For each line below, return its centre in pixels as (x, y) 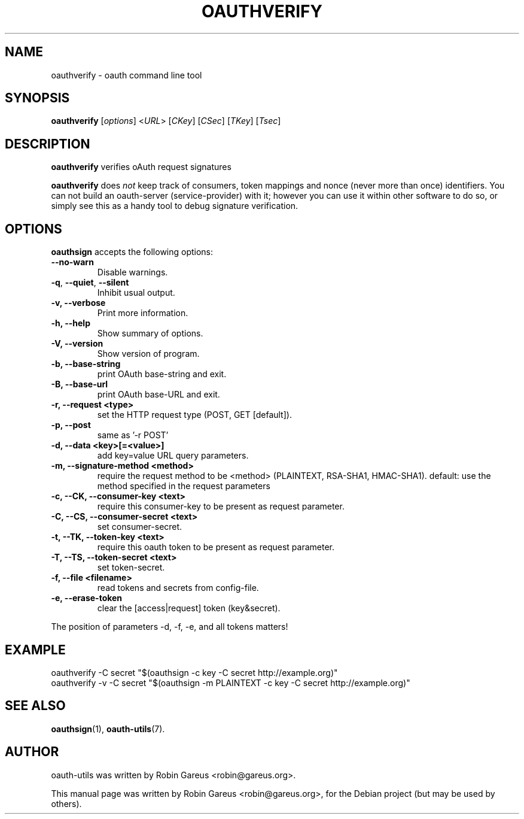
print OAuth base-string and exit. (162, 374)
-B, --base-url (80, 384)
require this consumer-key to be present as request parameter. (221, 506)
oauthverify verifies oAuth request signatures (141, 167)
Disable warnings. (132, 272)
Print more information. (143, 313)
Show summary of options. (150, 333)
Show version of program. (148, 354)
